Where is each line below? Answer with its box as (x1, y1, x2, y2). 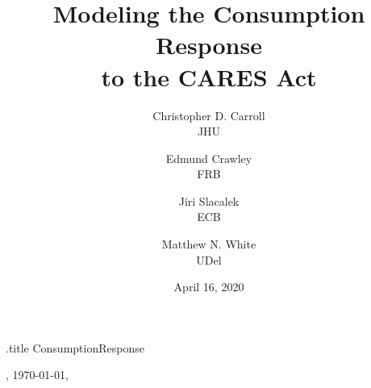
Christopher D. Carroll (152, 106, 265, 123)
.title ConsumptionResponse (6, 339, 144, 356)
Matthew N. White (161, 236, 256, 252)
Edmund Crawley (165, 149, 252, 166)
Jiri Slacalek (178, 192, 240, 209)
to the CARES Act (101, 60, 317, 93)
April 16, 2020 (173, 278, 244, 295)
